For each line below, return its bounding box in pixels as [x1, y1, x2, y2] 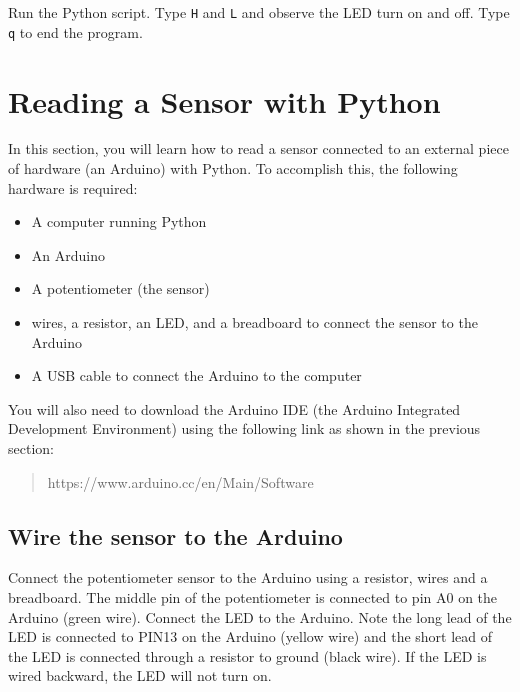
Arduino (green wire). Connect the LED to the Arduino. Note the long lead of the [8, 606, 512, 627]
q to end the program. [8, 21, 143, 42]
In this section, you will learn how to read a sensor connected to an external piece [8, 138, 509, 159]
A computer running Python [31, 211, 207, 232]
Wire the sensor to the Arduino [8, 520, 343, 551]
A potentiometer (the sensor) [31, 278, 210, 299]
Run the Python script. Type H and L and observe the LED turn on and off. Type [8, 2, 510, 22]
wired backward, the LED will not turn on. [8, 665, 272, 686]
